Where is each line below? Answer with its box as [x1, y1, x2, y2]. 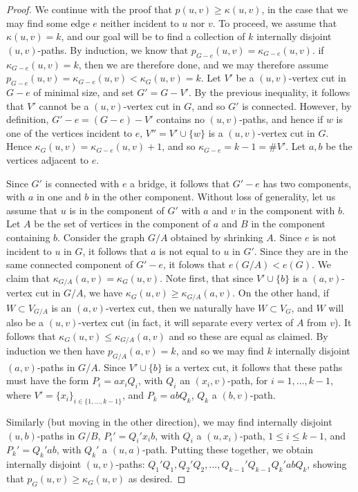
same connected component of [6, 257, 133, 272]
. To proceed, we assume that [212, 15, 337, 30]
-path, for [227, 373, 268, 388]
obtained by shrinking [171, 229, 263, 244]
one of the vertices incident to [6, 125, 133, 140]
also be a [6, 315, 44, 330]
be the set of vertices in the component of [34, 216, 211, 231]
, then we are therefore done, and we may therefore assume [78, 57, 328, 71]
